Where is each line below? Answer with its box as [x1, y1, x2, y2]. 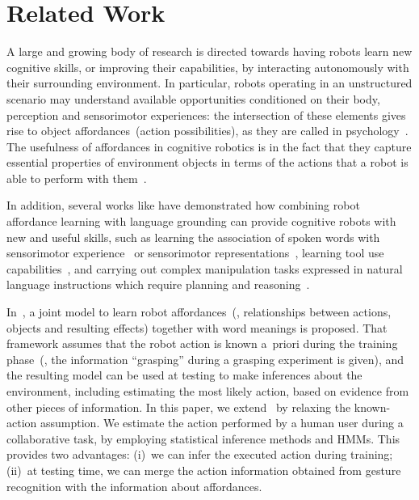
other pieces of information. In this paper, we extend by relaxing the [6, 398, 351, 415]
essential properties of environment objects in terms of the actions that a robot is [6, 154, 409, 171]
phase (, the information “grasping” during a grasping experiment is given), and [6, 350, 404, 367]
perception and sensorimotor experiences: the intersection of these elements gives [6, 106, 406, 123]
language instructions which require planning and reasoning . [6, 276, 310, 293]
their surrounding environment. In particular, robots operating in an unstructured [6, 74, 413, 91]
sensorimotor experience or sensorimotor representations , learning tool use [6, 244, 384, 261]
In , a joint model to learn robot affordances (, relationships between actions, [6, 303, 392, 320]
